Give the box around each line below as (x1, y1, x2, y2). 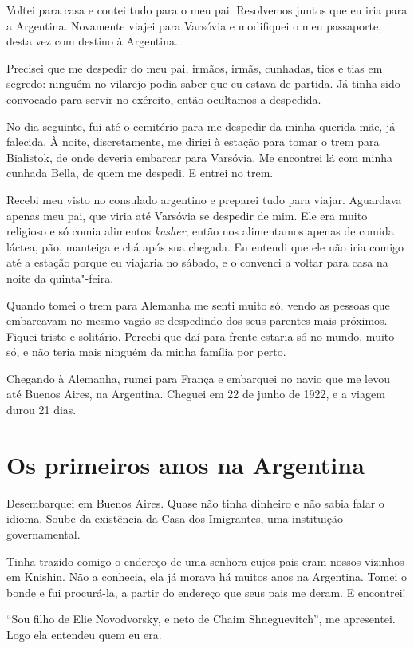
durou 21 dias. (6, 401, 77, 418)
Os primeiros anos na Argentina (6, 448, 365, 480)
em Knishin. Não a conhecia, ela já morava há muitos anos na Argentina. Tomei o (6, 568, 407, 585)
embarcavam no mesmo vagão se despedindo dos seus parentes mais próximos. (6, 312, 388, 329)
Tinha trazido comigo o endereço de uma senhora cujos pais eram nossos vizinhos (6, 552, 404, 569)
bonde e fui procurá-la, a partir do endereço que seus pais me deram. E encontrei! (6, 583, 406, 600)
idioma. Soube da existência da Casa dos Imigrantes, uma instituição (6, 510, 343, 527)
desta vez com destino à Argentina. (6, 33, 178, 49)
